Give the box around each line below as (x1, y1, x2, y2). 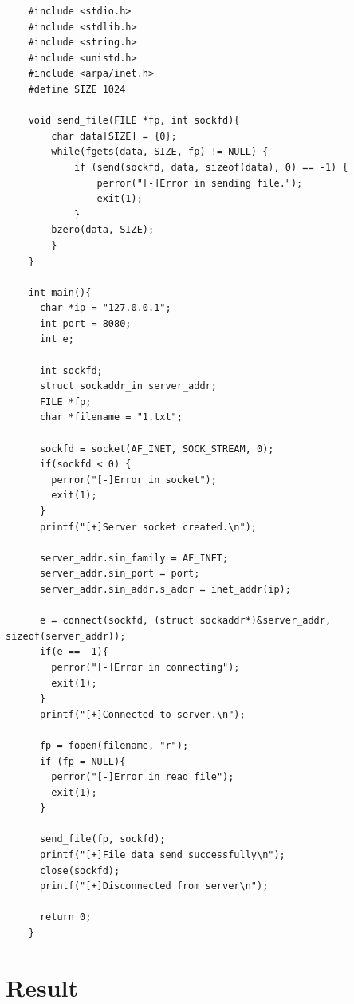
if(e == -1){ (39, 646, 108, 658)
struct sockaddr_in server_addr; (39, 380, 217, 392)
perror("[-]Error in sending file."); (96, 177, 303, 189)
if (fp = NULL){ (39, 755, 126, 767)
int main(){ (28, 286, 92, 298)
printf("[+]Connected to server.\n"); (39, 708, 246, 720)
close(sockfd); (39, 864, 120, 876)
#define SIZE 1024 (28, 83, 126, 95)
